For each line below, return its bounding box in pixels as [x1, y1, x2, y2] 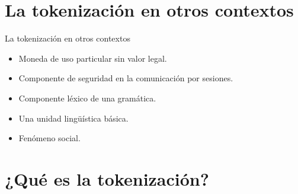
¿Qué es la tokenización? [5, 166, 209, 190]
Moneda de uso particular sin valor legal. [18, 52, 167, 64]
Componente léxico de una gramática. [18, 91, 156, 104]
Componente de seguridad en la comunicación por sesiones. [18, 72, 233, 84]
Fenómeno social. [18, 132, 81, 144]
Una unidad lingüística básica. [18, 112, 129, 124]
